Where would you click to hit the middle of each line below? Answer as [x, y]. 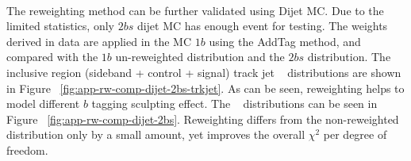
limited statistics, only [60, 26]
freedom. [27, 149]
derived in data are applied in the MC [99, 41]
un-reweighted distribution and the [200, 57]
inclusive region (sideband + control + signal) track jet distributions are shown [204, 72]
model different [43, 103]
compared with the [52, 57]
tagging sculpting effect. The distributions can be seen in [234, 103]
